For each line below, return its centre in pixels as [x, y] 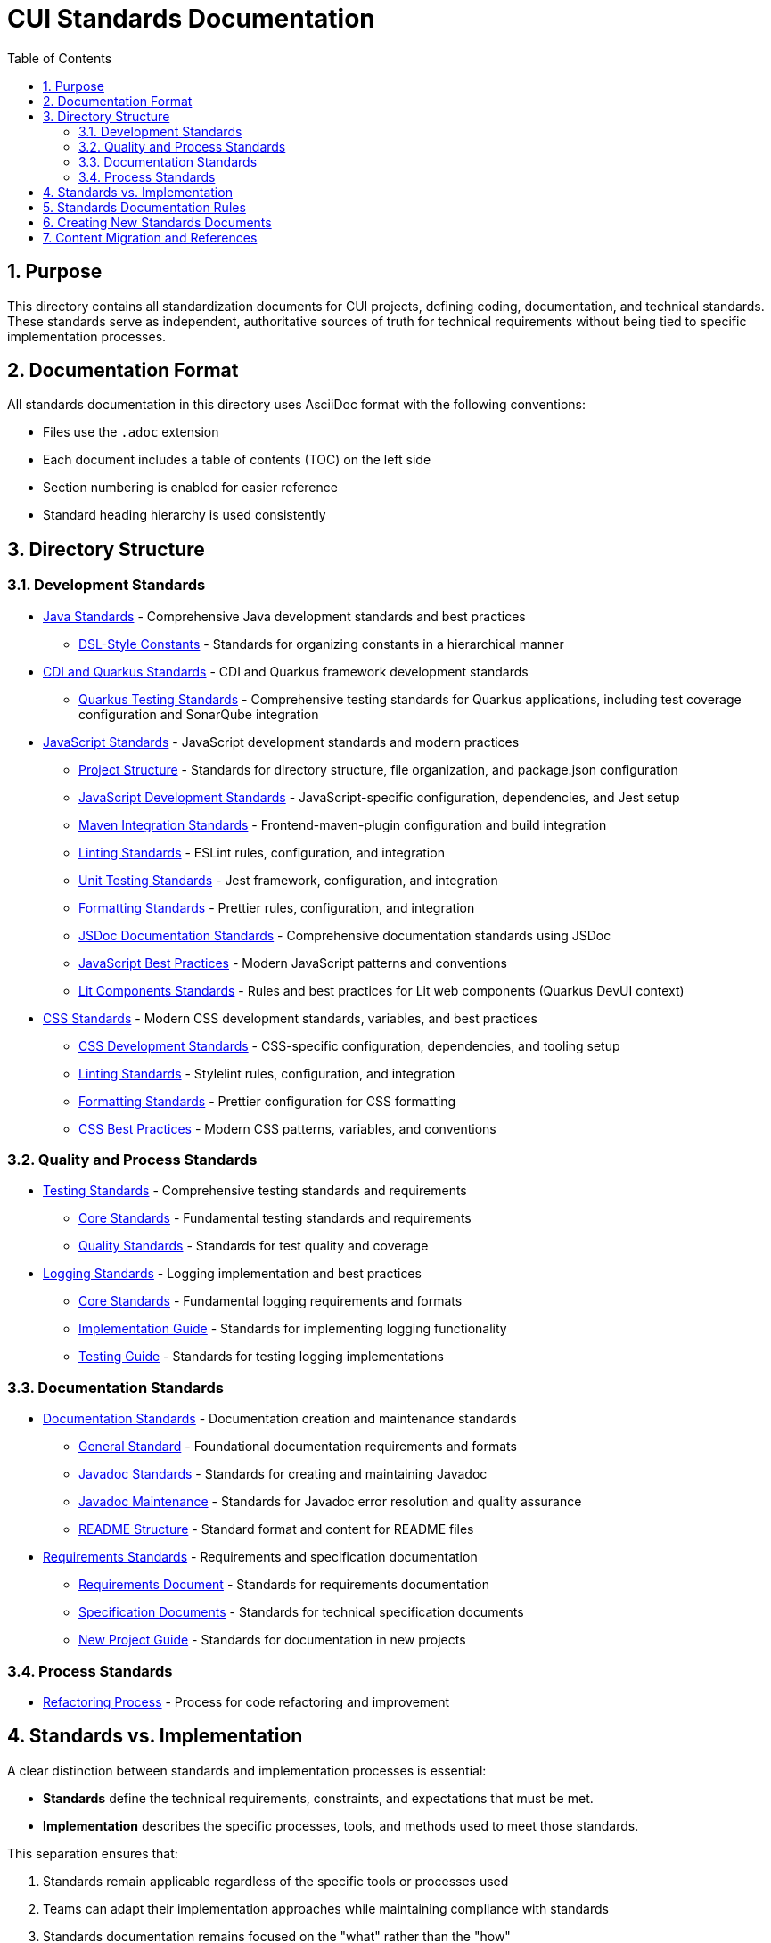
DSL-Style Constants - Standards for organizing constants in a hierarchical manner [321, 644]
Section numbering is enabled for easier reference [190, 488]
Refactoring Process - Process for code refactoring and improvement [246, 1701]
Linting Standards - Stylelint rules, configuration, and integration [267, 1073]
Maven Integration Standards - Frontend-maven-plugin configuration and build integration [343, 824]
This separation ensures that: [93, 1853]
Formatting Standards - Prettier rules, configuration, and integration [277, 907]
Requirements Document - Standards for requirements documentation [284, 1585]
